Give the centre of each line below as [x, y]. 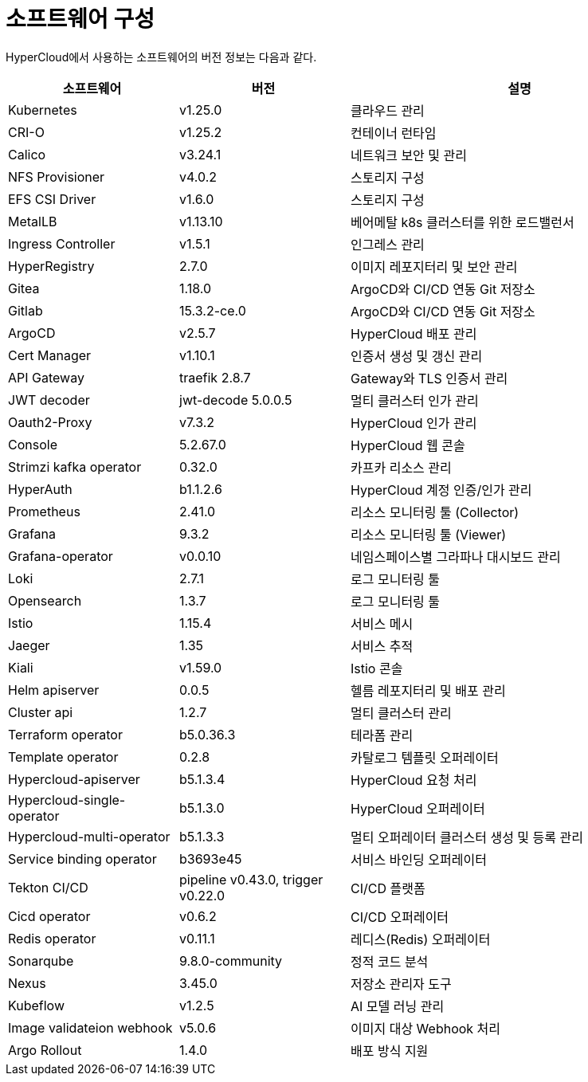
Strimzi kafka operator [75, 467]
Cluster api [41, 712]
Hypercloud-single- [67, 800]
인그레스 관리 [388, 244]
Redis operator [52, 938]
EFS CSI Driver [52, 199]
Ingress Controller [62, 243]
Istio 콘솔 [377, 668]
